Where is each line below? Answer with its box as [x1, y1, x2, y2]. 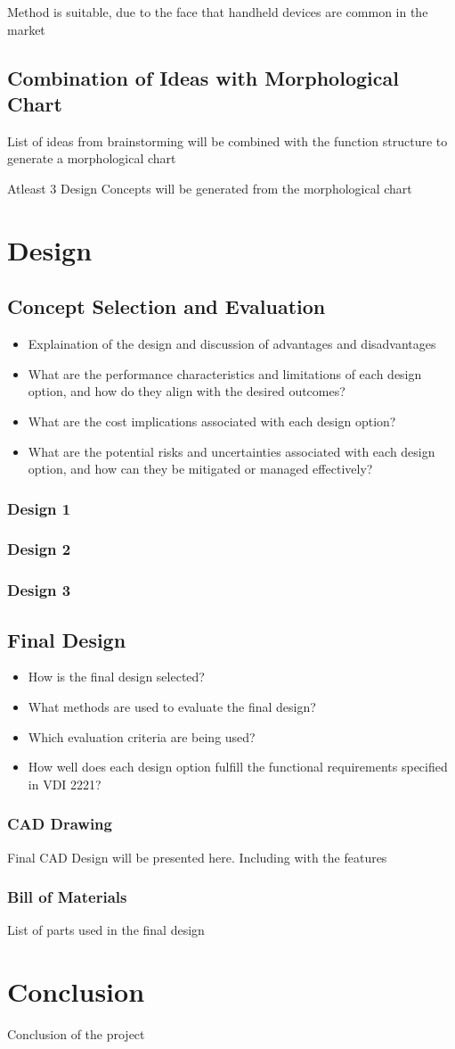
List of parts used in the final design [7, 921, 205, 939]
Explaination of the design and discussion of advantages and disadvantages [28, 335, 436, 353]
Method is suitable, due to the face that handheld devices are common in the [7, 3, 428, 21]
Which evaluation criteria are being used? [28, 727, 256, 746]
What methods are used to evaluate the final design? [28, 698, 316, 716]
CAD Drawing [7, 813, 112, 835]
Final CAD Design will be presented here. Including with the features [7, 847, 387, 866]
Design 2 [7, 538, 71, 560]
